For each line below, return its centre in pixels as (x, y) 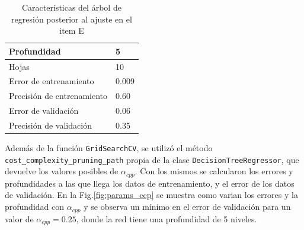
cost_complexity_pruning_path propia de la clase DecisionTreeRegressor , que (152, 159)
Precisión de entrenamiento (58, 96)
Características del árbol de (72, 7)
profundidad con (35, 207)
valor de (19, 218)
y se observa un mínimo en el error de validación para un (187, 207)
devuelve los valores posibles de (62, 171)
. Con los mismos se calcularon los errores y (214, 171)
